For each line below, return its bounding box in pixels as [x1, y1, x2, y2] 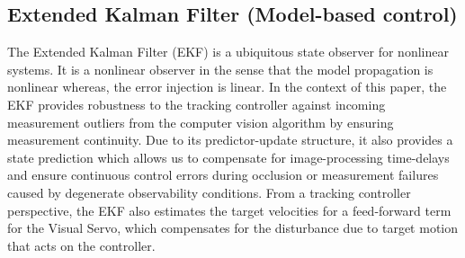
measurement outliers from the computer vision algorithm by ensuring [7, 112, 394, 131]
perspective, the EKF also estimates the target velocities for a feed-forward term [7, 200, 452, 219]
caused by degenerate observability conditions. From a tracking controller [7, 182, 411, 201]
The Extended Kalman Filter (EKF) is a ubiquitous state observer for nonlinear [7, 42, 449, 61]
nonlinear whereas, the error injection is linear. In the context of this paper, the [7, 77, 447, 96]
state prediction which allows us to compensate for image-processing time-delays [7, 147, 450, 166]
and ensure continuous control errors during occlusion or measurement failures [7, 165, 439, 184]
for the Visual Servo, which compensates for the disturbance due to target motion [7, 218, 459, 237]
